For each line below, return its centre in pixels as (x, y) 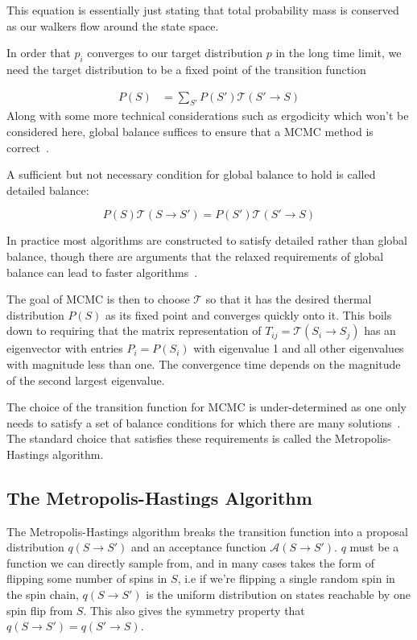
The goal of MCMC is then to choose (98, 299)
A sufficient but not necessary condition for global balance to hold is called (191, 174)
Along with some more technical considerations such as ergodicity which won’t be (208, 116)
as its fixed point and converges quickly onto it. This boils (249, 314)
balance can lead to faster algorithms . (102, 272)
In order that (39, 53)
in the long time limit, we (339, 53)
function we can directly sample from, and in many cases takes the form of (190, 562)
